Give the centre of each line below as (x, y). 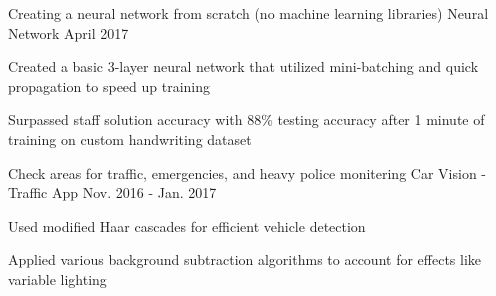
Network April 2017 (68, 32)
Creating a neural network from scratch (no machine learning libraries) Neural (248, 13)
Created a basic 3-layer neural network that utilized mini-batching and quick (243, 66)
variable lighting (57, 278)
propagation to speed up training (109, 85)
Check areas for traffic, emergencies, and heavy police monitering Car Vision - (247, 172)
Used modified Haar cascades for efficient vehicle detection (187, 225)
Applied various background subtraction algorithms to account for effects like (245, 259)
